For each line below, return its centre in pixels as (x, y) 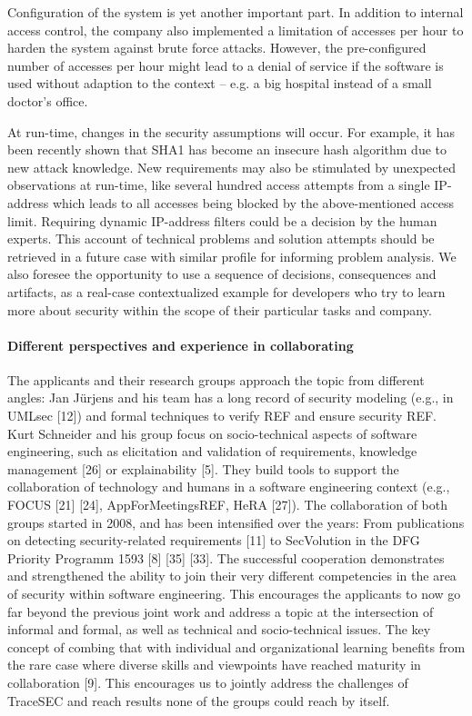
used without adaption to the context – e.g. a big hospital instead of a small (220, 83)
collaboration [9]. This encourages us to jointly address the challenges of (208, 682)
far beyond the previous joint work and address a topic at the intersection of (221, 611)
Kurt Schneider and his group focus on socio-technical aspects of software (212, 433)
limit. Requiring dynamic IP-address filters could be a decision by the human (222, 220)
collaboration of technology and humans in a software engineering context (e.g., (229, 487)
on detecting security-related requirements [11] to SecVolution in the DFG (214, 540)
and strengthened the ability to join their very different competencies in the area (232, 576)
